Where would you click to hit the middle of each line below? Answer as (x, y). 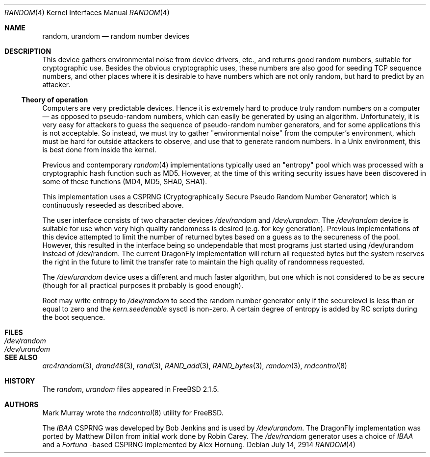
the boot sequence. (74, 317)
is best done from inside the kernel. (99, 150)
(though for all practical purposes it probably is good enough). (143, 285)
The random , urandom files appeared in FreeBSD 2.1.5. (131, 389)
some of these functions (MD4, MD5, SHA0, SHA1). (125, 181)
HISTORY (20, 381)
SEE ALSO (21, 357)
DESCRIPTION (28, 51)
